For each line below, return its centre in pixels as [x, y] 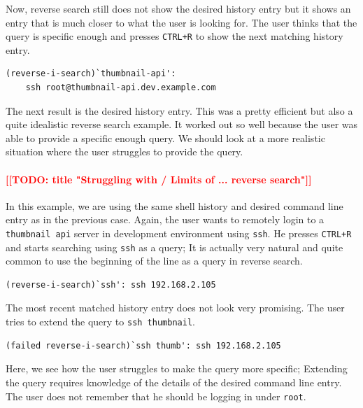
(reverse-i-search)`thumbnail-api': [91, 74]
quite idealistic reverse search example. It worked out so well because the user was [182, 124]
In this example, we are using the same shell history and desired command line [175, 205]
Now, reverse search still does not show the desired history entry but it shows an [178, 8]
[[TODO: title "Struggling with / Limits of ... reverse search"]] [159, 179]
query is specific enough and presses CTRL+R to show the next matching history [175, 36]
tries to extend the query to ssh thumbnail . [100, 322]
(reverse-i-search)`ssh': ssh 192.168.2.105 [111, 284]
